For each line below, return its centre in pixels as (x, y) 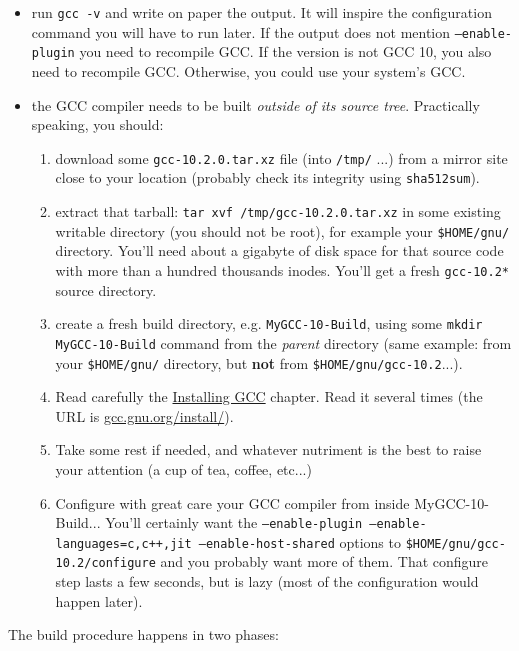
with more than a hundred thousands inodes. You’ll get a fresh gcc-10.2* (282, 269)
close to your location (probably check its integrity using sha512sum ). (267, 177)
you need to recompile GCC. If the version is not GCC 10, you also (285, 51)
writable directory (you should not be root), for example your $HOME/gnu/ (282, 230)
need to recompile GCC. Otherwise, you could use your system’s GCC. (248, 70)
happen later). (99, 600)
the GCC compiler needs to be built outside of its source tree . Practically (255, 104)
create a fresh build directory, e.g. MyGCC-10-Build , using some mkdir (269, 323)
